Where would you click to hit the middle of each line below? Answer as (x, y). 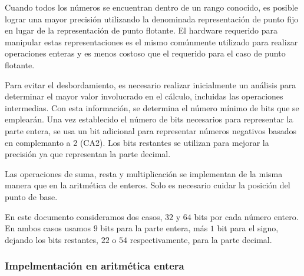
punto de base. (31, 196)
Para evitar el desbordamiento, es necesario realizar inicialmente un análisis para (151, 84)
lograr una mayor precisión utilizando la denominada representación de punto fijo (152, 19)
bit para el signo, (248, 228)
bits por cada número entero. (246, 216)
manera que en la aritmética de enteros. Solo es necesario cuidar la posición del (148, 185)
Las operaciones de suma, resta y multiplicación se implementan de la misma (144, 173)
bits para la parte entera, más (154, 228)
